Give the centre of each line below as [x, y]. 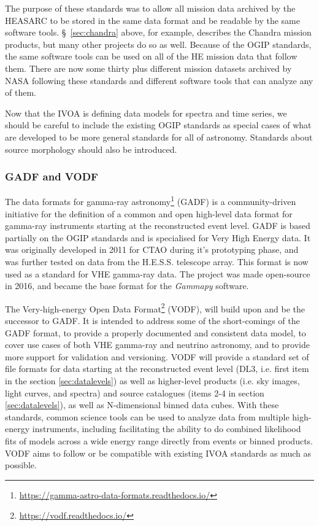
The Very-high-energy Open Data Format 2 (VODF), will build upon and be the [155, 307]
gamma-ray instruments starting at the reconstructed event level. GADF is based [158, 226]
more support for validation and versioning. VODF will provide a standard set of [157, 356]
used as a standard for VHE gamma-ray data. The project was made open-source [158, 273]
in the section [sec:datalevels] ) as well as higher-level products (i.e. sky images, [152, 380]
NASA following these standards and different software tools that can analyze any [159, 80]
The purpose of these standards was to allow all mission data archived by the [150, 8]
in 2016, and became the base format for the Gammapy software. [127, 286]
